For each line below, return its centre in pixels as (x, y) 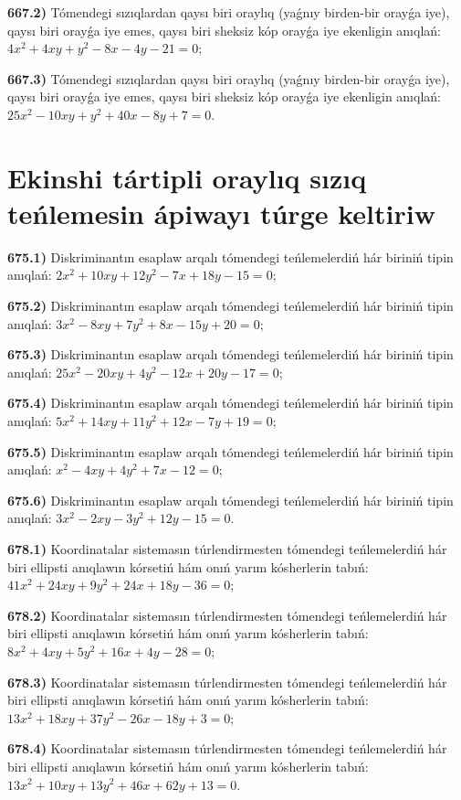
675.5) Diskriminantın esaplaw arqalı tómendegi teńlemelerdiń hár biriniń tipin (230, 451)
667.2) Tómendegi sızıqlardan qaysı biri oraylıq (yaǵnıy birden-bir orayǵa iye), (229, 12)
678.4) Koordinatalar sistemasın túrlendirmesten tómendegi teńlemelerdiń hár (227, 748)
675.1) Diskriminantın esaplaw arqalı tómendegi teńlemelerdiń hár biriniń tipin (230, 256)
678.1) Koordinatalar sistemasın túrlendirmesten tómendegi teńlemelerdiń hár (227, 549)
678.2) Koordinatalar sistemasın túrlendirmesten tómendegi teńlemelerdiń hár (227, 615)
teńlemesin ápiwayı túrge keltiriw (221, 213)
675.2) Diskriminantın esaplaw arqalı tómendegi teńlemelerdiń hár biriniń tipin (230, 306)
